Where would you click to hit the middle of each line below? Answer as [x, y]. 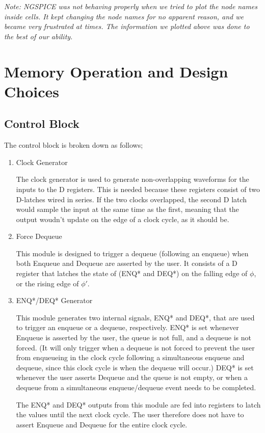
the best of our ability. [38, 36]
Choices [32, 91]
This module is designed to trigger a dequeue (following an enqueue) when [132, 253]
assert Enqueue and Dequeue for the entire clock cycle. [102, 424]
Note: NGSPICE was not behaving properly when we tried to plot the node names [131, 6]
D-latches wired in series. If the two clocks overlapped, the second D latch [131, 199]
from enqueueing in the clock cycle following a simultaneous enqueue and [130, 357]
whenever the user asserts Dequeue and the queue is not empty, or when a [132, 377]
